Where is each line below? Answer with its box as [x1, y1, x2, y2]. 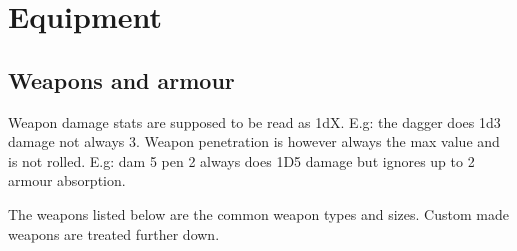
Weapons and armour [8, 64, 235, 95]
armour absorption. [8, 170, 126, 191]
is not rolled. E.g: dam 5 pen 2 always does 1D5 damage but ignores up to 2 [8, 150, 475, 171]
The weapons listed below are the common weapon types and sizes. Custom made [8, 203, 509, 224]
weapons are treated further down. [8, 223, 220, 244]
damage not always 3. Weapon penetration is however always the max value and [8, 131, 500, 152]
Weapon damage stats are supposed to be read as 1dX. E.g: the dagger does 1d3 [8, 111, 501, 132]
